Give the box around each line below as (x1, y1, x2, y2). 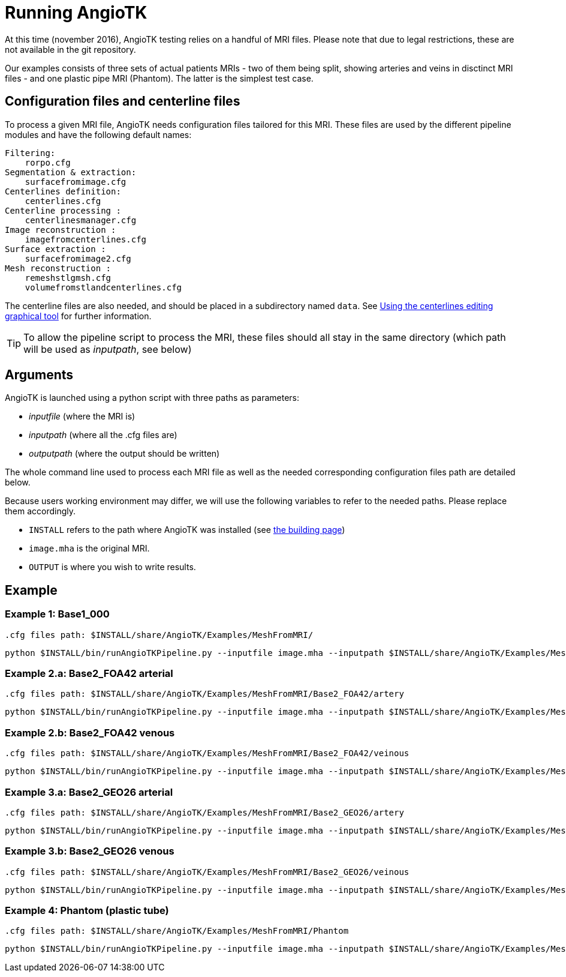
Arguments (5, 367, 74, 383)
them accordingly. (5, 506, 76, 517)
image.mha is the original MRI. (29, 543, 150, 554)
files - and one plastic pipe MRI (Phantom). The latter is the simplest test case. (5, 73, 314, 83)
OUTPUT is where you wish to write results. (29, 562, 196, 573)
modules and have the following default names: (5, 129, 192, 140)
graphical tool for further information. (5, 310, 152, 321)
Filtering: (5, 148, 56, 158)
